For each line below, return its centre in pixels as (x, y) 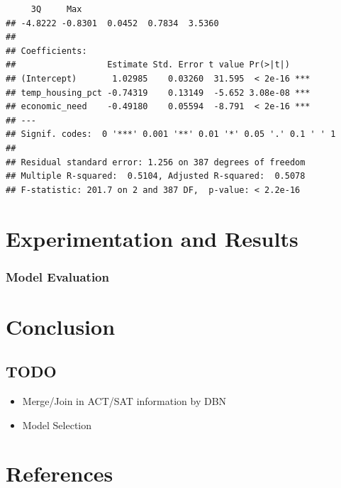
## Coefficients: (46, 51)
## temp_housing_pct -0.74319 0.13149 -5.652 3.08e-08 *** (158, 93)
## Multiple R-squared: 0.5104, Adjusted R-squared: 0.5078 (156, 176)
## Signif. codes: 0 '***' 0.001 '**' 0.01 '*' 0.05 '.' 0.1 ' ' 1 (171, 134)
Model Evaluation (57, 276)
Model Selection (57, 425)
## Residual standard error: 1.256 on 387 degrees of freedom (156, 162)
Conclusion (61, 326)
